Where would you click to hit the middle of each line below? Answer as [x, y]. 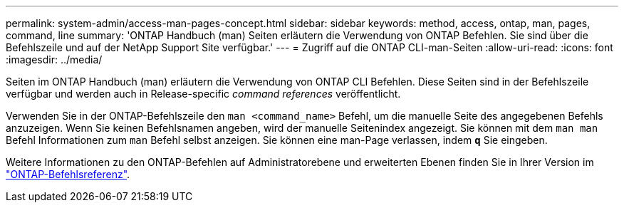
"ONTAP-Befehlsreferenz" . [68, 174]
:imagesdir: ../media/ [54, 59]
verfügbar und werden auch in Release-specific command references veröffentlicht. [203, 94]
